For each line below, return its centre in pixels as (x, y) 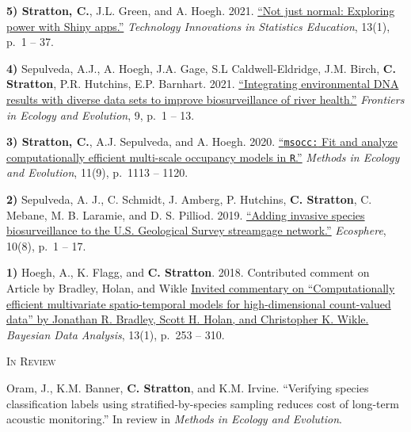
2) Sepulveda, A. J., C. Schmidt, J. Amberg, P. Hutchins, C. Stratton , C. (189, 199)
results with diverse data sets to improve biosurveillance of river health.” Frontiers (205, 99)
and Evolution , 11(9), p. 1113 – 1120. (97, 172)
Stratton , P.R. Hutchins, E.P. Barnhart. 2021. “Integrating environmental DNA (203, 84)
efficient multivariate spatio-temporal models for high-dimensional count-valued (199, 303)
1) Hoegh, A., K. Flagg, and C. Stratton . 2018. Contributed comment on (188, 272)
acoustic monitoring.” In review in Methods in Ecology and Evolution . (174, 419)
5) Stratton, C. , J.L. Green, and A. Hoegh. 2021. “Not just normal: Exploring (201, 10)
